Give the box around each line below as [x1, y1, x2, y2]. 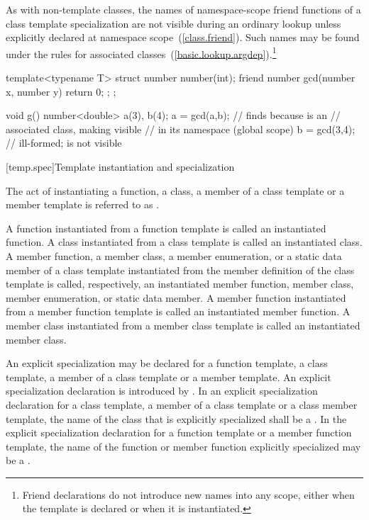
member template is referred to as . [6, 197, 160, 212]
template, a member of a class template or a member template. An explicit [6, 369, 331, 384]
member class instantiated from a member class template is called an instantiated [6, 317, 360, 332]
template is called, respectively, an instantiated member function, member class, [6, 276, 354, 291]
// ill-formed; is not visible [6, 135, 122, 150]
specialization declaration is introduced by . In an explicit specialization [6, 383, 318, 398]
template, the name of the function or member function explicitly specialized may [6, 439, 361, 453]
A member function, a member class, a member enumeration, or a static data [6, 248, 342, 263]
